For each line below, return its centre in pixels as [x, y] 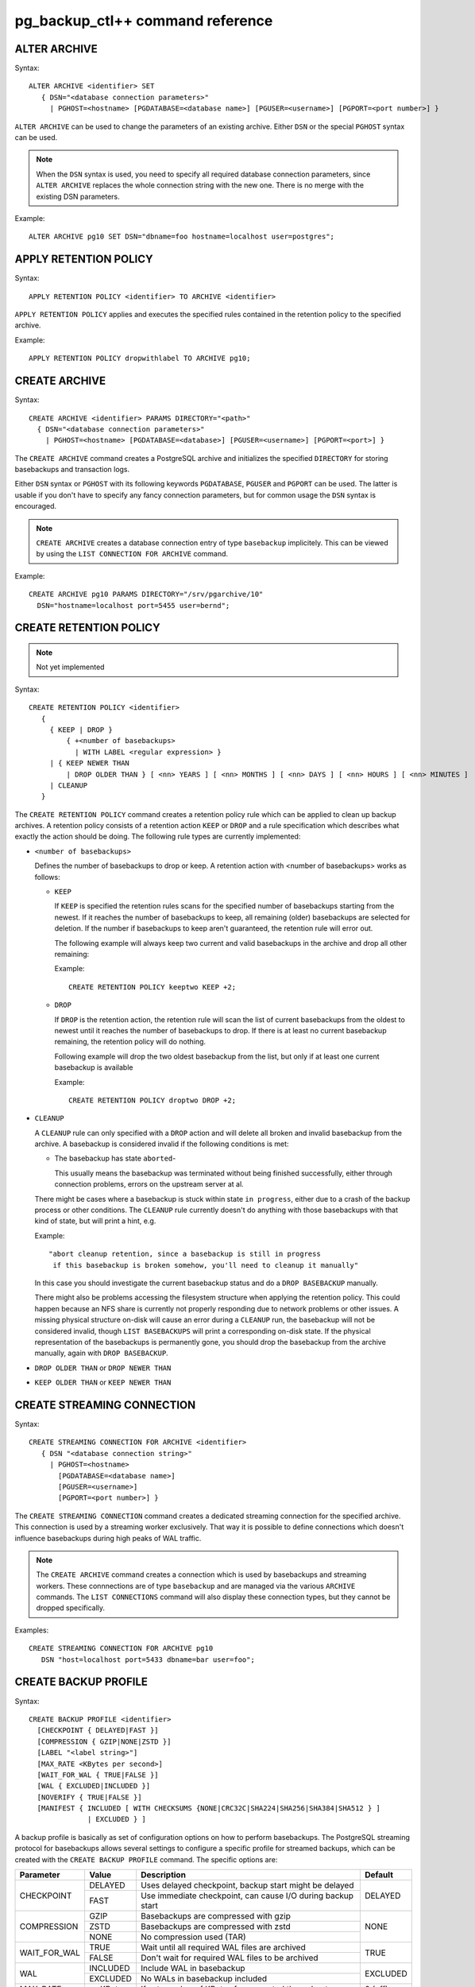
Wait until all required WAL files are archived [223, 1947]
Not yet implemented [70, 667]
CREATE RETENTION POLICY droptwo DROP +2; [153, 1100]
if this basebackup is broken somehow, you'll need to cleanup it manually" [206, 1265]
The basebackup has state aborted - [115, 1158]
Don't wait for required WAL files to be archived [229, 1958]
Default [378, 1875]
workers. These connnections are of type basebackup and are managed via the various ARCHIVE [196, 1586]
